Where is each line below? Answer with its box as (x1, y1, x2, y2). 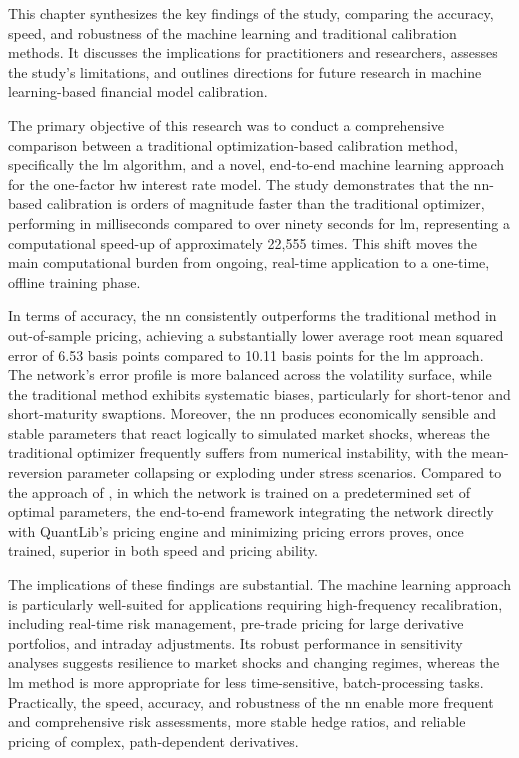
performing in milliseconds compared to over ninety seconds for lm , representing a (8, 212, 510, 233)
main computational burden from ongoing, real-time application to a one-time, (8, 252, 490, 273)
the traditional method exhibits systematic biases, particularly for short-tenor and (8, 383, 511, 404)
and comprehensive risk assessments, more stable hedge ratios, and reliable (8, 711, 466, 732)
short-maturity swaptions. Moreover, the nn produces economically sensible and (8, 403, 496, 424)
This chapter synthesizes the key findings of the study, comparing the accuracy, (8, 3, 494, 23)
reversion (8, 462, 63, 483)
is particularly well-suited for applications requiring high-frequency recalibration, (8, 593, 503, 614)
